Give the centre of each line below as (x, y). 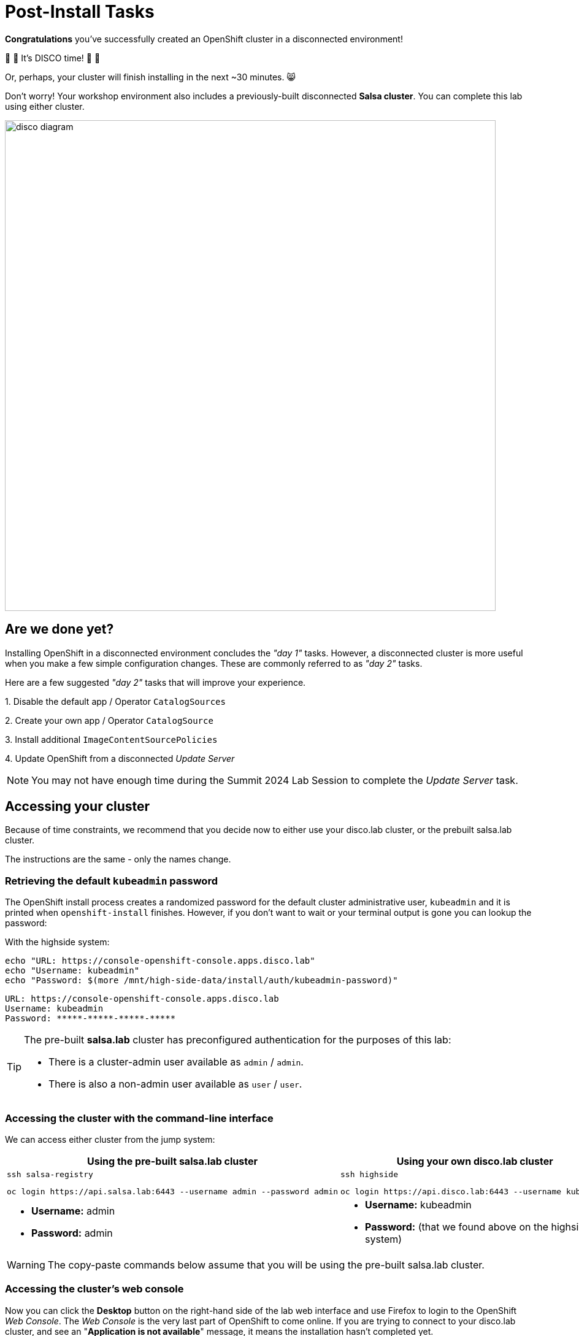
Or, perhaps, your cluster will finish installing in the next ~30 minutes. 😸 (151, 77)
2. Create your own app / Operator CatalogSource (109, 720)
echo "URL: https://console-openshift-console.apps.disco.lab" (160, 961)
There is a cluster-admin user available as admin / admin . (176, 1062)
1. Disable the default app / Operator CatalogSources (115, 701)
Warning (26, 1265)
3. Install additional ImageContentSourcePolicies (111, 739)
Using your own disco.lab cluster (475, 1161)
